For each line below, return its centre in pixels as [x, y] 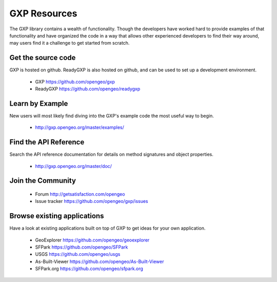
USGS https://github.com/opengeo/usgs [78, 254]
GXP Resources [43, 13]
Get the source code [43, 58]
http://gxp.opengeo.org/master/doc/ [74, 166]
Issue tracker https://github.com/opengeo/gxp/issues [92, 201]
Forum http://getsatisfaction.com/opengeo [80, 194]
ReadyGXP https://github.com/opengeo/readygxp [88, 89]
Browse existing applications [57, 216]
